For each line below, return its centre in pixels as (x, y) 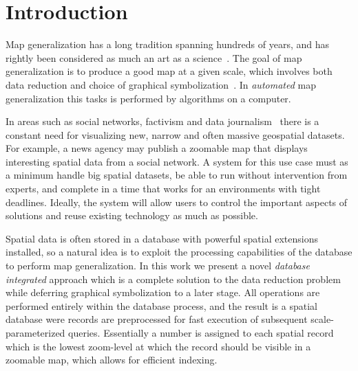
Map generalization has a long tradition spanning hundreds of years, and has (167, 44)
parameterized (35, 333)
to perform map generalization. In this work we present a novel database (158, 266)
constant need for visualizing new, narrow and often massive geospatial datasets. (175, 134)
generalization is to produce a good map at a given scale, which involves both (169, 71)
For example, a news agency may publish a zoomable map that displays (157, 148)
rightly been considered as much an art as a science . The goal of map (154, 57)
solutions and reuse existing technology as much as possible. (132, 215)
